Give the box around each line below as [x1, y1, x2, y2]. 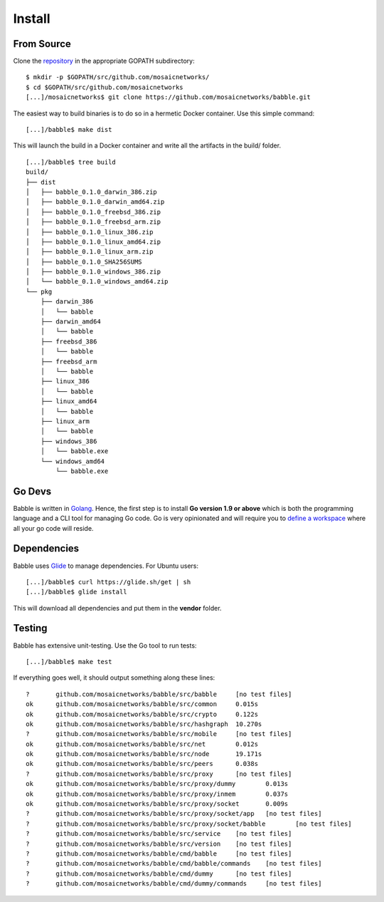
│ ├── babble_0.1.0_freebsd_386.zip [26, 207, 161, 216]
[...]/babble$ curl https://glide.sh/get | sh [26, 578, 191, 586]
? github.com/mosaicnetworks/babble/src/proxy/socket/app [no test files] [26, 809, 322, 818]
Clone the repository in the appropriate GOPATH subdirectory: [13, 57, 195, 66]
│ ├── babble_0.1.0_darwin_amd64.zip [26, 198, 165, 206]
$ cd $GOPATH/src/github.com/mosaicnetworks [26, 83, 184, 91]
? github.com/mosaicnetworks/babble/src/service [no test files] [26, 830, 292, 838]
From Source [13, 38, 71, 50]
